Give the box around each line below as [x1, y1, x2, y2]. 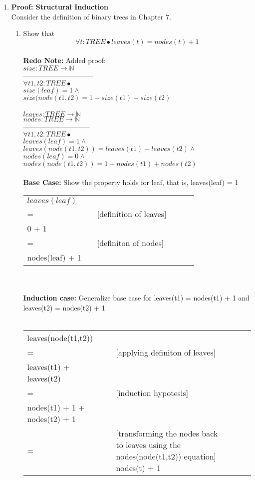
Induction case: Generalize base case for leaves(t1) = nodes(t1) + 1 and [23, 292, 250, 303]
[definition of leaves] [97, 207, 167, 219]
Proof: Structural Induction [11, 1, 108, 11]
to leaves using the [116, 438, 181, 450]
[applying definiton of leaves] [116, 346, 216, 358]
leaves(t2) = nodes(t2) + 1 [23, 302, 105, 312]
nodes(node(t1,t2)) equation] [116, 450, 217, 462]
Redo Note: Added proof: [23, 55, 106, 65]
